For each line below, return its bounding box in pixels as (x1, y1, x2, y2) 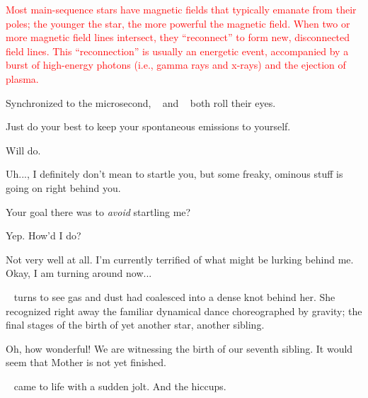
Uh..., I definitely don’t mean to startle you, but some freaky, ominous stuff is (6, 166, 343, 181)
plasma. (6, 71, 39, 86)
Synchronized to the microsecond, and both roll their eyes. (6, 95, 276, 110)
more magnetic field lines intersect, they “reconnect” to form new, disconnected (6, 30, 350, 45)
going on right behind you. (6, 180, 121, 195)
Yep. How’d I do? (6, 228, 81, 243)
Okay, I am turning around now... (6, 266, 152, 280)
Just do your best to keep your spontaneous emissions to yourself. (6, 119, 291, 134)
